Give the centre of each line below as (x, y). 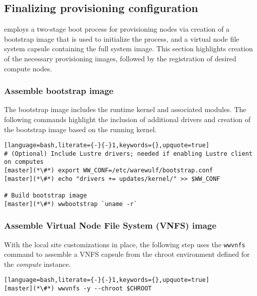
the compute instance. (37, 264)
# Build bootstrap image (46, 196)
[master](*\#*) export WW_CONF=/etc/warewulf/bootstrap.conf (109, 171)
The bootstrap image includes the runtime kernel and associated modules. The (125, 109)
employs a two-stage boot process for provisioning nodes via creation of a (117, 29)
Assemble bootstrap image (59, 91)
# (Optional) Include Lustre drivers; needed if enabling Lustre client (128, 154)
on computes (24, 162)
